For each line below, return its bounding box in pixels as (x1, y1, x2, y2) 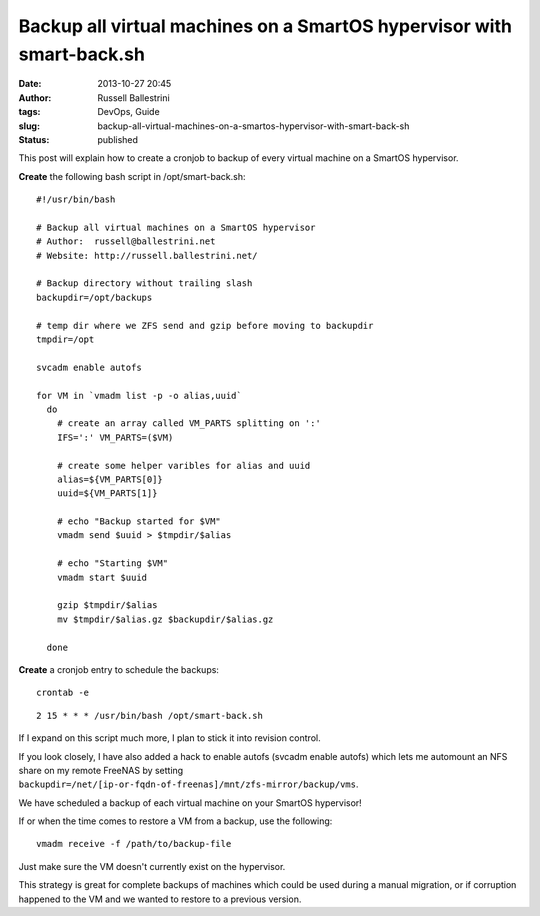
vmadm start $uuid (56, 571, 148, 583)
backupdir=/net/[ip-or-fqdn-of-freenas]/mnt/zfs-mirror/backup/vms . (18, 778, 359, 790)
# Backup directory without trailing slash (36, 278, 253, 289)
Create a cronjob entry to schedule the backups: (18, 663, 220, 675)
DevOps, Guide (97, 106, 160, 118)
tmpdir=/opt (36, 333, 95, 345)
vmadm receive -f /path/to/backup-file (36, 838, 232, 850)
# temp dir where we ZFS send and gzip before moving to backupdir (36, 320, 374, 331)
